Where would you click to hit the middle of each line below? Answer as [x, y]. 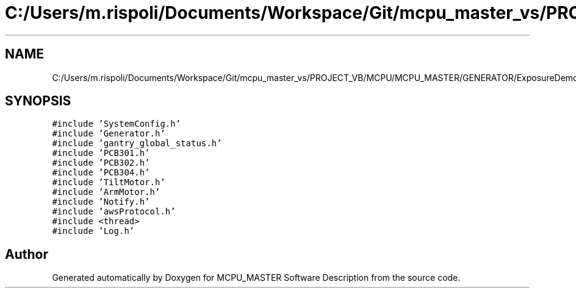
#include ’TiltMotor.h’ [109, 182]
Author [27, 254]
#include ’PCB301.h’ [101, 153]
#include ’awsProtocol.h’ [114, 212]
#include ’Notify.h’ [101, 202]
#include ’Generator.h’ [109, 134]
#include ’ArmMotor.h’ [106, 192]
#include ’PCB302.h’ [101, 163]
